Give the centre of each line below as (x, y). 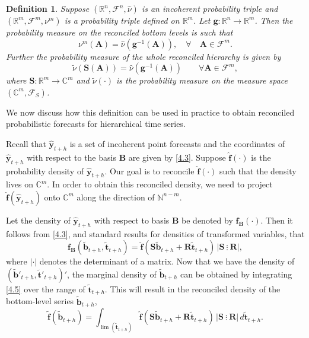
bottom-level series (40, 301)
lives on (20, 184)
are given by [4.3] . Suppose (177, 157)
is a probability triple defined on (122, 20)
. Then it (277, 220)
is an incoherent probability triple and (210, 8)
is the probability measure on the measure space (202, 80)
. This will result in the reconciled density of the (192, 288)
